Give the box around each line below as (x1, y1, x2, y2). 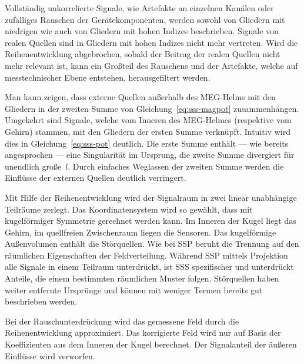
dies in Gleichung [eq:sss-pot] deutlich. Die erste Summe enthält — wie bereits (5, 137, 289, 149)
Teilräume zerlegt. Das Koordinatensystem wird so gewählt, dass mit (5, 203, 253, 215)
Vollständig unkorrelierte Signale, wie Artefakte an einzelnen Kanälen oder (5, 2, 274, 14)
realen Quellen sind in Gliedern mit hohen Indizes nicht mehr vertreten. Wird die (5, 36, 298, 48)
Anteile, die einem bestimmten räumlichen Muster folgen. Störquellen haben (5, 272, 279, 284)
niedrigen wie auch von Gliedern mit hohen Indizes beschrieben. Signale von (5, 25, 279, 37)
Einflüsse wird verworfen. (5, 349, 95, 362)
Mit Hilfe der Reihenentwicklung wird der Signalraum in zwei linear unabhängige (5, 191, 297, 203)
